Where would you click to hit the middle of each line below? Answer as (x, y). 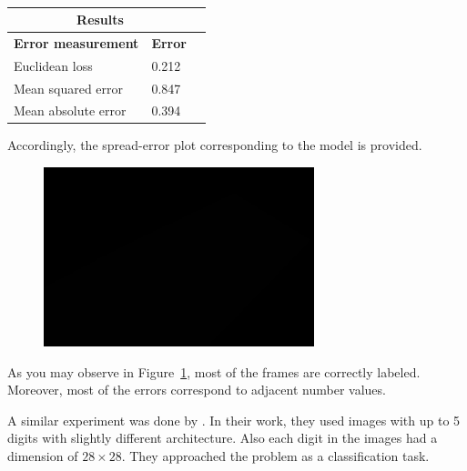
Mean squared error (69, 88)
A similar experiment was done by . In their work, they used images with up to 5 (234, 420)
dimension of (43, 456)
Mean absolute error (70, 110)
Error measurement (76, 42)
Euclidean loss (53, 65)
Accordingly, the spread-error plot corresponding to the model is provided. (215, 145)
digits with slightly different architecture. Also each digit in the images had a (223, 438)
